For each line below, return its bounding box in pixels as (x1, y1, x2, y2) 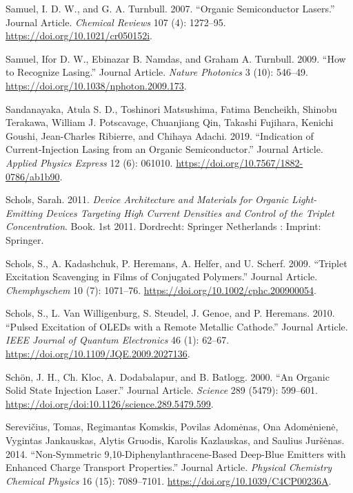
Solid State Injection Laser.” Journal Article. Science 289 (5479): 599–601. (6, 383, 318, 397)
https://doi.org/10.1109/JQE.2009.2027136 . (6, 346, 190, 361)
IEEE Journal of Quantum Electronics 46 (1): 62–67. (6, 333, 230, 347)
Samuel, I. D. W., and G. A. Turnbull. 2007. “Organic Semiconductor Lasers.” (6, 1, 335, 15)
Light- (292, 192, 317, 207)
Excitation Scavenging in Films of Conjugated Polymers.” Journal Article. (6, 269, 318, 284)
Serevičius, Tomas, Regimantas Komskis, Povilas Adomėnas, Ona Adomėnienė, (6, 419, 339, 434)
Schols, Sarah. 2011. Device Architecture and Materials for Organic (6, 192, 289, 207)
